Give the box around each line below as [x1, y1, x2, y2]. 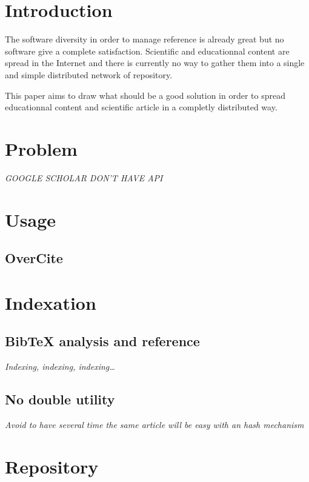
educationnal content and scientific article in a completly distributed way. [5, 101, 277, 113]
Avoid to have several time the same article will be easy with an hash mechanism [5, 418, 304, 430]
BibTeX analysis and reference [5, 332, 200, 350]
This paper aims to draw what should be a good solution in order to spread [5, 89, 285, 101]
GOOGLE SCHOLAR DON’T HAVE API [5, 171, 163, 184]
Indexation [5, 290, 96, 315]
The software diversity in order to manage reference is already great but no [5, 33, 284, 45]
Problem [5, 136, 78, 161]
